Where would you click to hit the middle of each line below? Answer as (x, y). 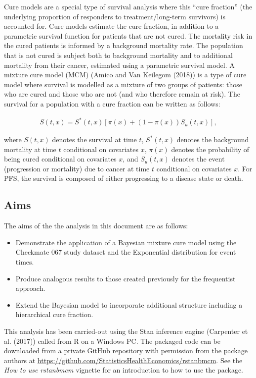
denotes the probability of (210, 149)
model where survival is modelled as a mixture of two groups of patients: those (123, 84)
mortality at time (30, 149)
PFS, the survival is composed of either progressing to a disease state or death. (124, 178)
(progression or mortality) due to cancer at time (77, 168)
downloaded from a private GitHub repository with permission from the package (126, 351)
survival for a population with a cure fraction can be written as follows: (112, 103)
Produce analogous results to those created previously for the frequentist (126, 278)
